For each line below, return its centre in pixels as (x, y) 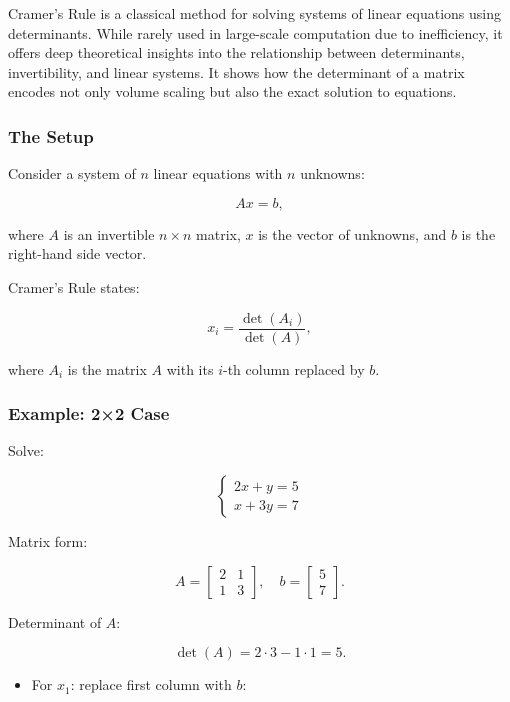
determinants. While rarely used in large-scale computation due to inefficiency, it (255, 32)
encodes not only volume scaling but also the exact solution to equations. (232, 91)
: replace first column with (151, 684)
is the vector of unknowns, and (352, 233)
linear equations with (218, 173)
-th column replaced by (293, 368)
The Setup (51, 135)
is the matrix (107, 368)
